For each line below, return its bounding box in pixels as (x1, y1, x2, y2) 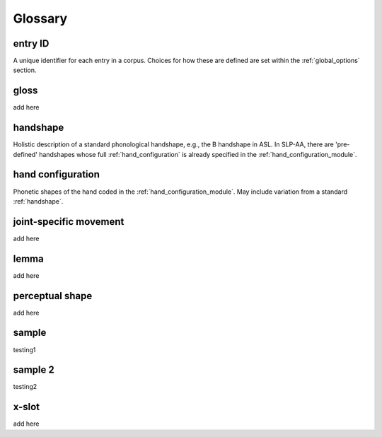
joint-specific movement (13, 216, 125, 228)
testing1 (13, 345, 36, 354)
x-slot (13, 401, 40, 413)
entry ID (13, 37, 50, 49)
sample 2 (13, 364, 54, 376)
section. (13, 66, 37, 74)
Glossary (13, 11, 68, 26)
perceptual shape (13, 290, 93, 302)
